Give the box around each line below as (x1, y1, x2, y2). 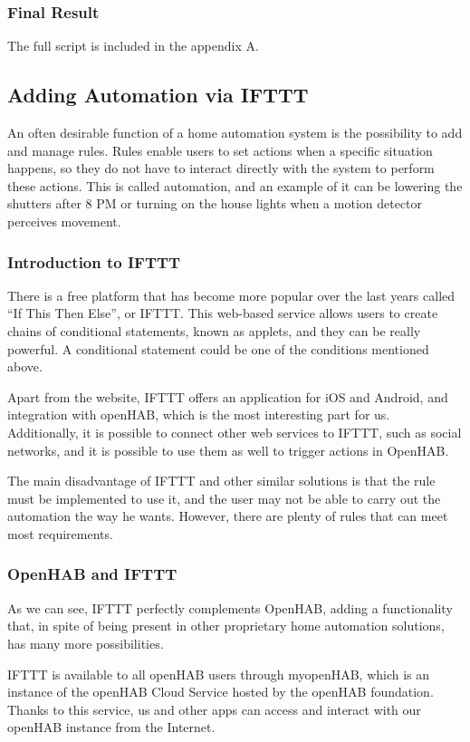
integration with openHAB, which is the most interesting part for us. (7, 405, 390, 424)
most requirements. (7, 524, 113, 543)
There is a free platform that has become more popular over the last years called (7, 285, 456, 304)
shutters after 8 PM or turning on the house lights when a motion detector (7, 194, 423, 213)
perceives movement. (7, 211, 121, 230)
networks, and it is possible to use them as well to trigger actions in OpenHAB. (7, 440, 449, 459)
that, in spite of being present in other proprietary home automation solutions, (7, 616, 445, 635)
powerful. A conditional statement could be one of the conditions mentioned (7, 339, 429, 358)
